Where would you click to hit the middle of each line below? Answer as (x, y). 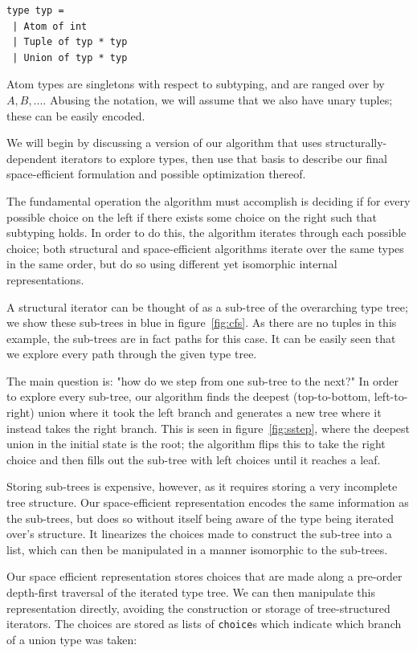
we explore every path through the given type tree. (132, 354)
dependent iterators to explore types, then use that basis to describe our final (197, 158)
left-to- (391, 396)
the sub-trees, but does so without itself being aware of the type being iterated (200, 518)
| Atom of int (50, 26)
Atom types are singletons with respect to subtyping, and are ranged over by (196, 84)
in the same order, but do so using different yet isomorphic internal (172, 264)
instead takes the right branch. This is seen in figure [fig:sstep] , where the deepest (208, 428)
